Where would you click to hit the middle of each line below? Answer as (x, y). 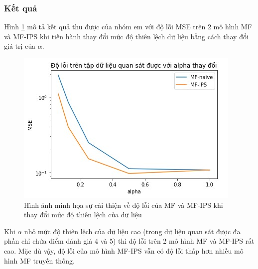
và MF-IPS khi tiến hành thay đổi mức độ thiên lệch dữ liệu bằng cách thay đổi (126, 36)
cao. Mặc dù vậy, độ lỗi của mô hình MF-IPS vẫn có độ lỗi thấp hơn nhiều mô (124, 250)
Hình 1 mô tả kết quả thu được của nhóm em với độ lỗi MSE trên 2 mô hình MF (128, 27)
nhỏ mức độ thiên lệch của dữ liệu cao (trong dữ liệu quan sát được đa (132, 231)
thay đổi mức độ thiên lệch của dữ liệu (83, 215)
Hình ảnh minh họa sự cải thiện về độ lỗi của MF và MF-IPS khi (124, 205)
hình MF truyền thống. (39, 260)
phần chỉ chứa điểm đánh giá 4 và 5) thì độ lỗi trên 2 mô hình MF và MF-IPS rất (129, 241)
